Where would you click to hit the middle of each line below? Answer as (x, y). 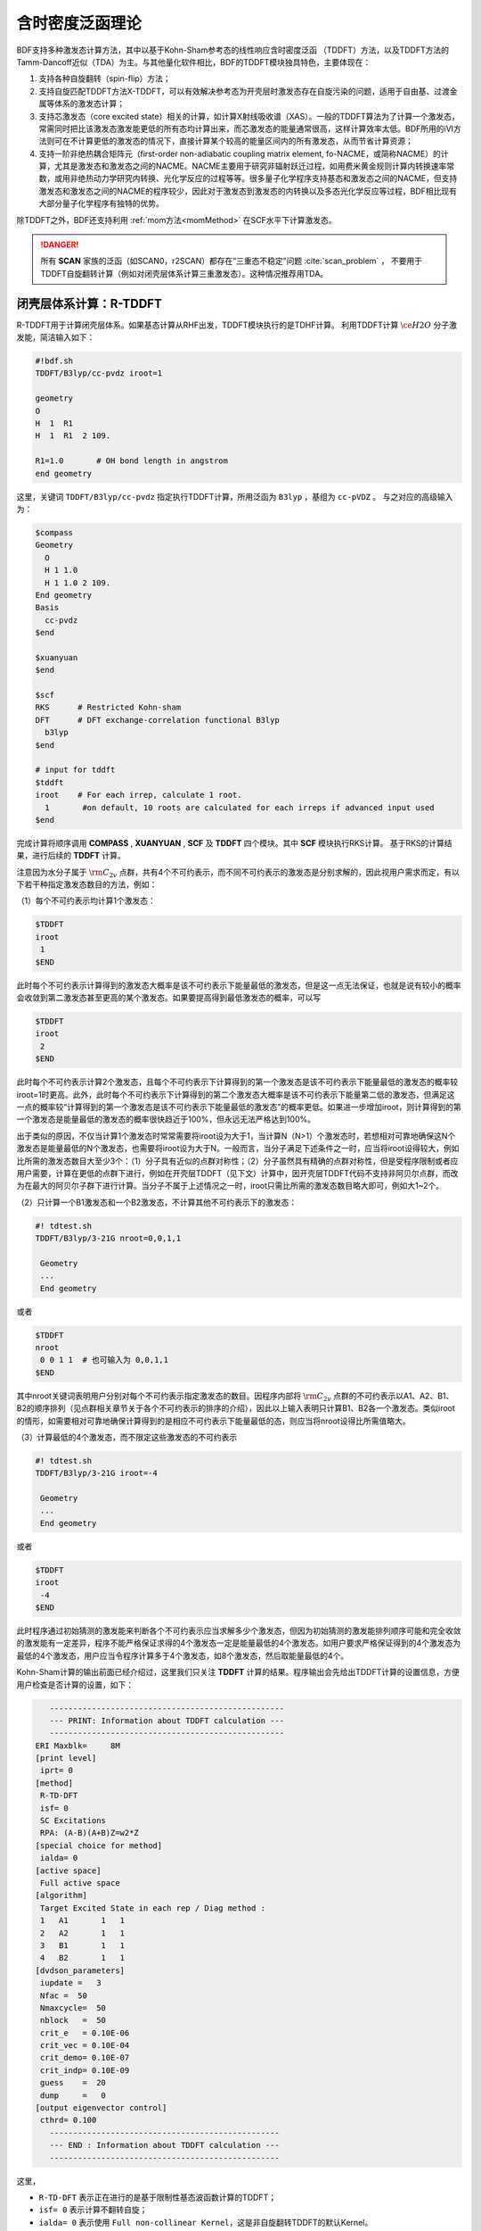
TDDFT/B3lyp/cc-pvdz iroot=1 (99, 373)
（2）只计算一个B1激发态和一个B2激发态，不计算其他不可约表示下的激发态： (157, 1202)
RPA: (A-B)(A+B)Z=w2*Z (90, 1833)
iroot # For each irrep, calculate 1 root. (139, 795)
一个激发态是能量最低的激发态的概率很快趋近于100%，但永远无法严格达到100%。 (166, 1119)
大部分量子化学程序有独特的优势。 (101, 203)
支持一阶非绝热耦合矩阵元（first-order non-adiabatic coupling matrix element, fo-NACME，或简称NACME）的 (240, 153)
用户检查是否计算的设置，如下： (75, 1684)
